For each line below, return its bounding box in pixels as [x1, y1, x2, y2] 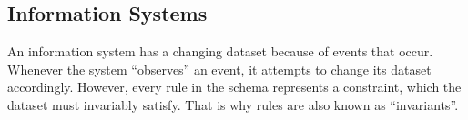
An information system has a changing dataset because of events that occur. [7, 42, 433, 61]
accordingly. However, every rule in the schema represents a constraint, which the [7, 77, 462, 96]
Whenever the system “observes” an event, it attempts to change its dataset [7, 59, 432, 78]
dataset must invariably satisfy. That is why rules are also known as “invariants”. [7, 95, 459, 114]
